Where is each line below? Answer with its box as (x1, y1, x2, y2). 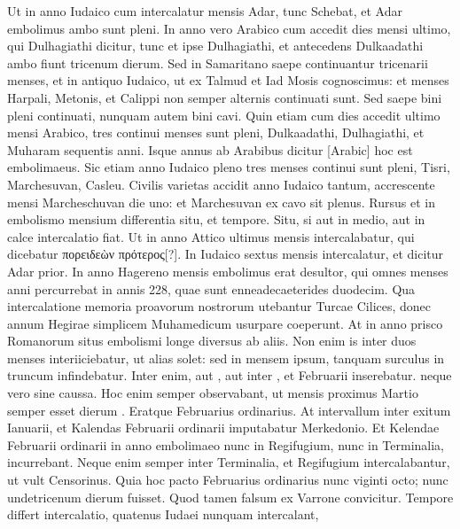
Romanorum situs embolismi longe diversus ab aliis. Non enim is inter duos (7, 331, 417, 350)
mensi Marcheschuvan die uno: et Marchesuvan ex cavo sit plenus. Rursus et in (7, 192, 436, 211)
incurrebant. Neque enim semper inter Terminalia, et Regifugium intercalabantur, (7, 453, 450, 471)
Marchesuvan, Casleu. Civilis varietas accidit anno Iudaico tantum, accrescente (7, 175, 435, 193)
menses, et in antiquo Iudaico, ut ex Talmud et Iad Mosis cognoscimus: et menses (7, 71, 449, 89)
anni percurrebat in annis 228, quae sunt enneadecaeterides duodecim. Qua (7, 279, 416, 298)
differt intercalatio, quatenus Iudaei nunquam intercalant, (7, 505, 319, 524)
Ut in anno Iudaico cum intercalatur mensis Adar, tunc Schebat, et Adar (7, 2, 402, 19)
